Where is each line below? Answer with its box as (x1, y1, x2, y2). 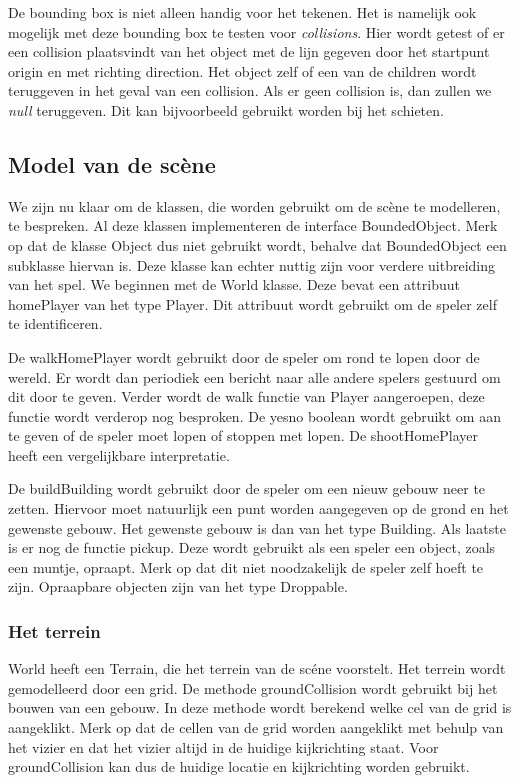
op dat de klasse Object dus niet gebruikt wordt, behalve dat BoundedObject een (8, 234, 507, 255)
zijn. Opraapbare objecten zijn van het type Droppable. (8, 576, 348, 597)
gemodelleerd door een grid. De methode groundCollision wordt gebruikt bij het (8, 677, 498, 698)
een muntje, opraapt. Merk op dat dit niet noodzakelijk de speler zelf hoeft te (8, 556, 484, 577)
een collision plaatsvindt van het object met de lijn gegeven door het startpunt (8, 41, 490, 62)
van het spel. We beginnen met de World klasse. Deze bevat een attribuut (8, 274, 460, 295)
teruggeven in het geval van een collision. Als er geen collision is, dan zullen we (8, 80, 492, 101)
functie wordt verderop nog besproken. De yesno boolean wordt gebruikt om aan (8, 405, 501, 426)
